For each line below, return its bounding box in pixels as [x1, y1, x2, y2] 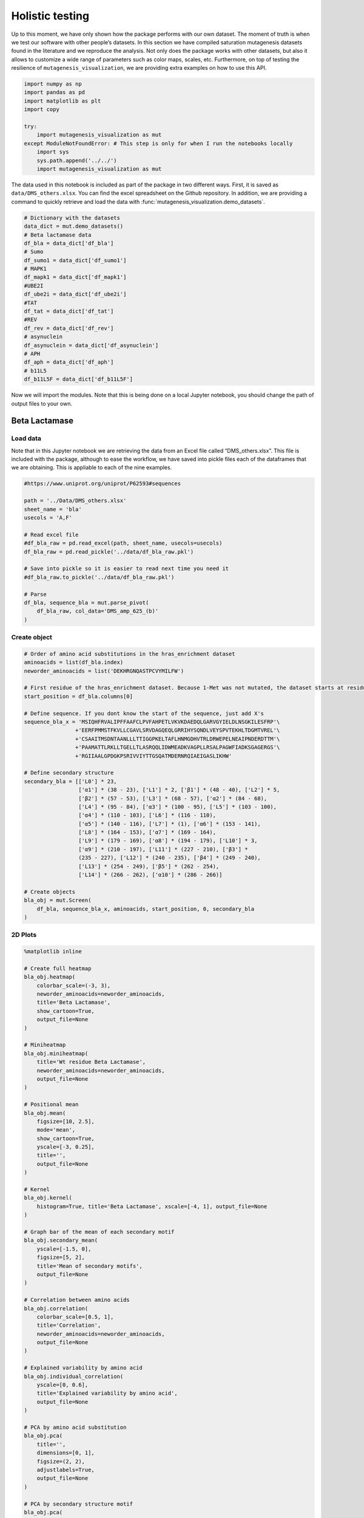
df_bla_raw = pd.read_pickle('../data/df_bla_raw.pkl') [24, 548, 194, 555]
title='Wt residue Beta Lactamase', [36, 1058, 146, 1066]
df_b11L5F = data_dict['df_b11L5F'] [24, 376, 133, 383]
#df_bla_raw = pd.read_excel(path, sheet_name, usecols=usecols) [24, 540, 223, 546]
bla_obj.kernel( [24, 1194, 73, 1202]
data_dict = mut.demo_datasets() [24, 223, 124, 230]
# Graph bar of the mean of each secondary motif [24, 1228, 175, 1235]
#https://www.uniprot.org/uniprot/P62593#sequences [24, 480, 181, 487]
